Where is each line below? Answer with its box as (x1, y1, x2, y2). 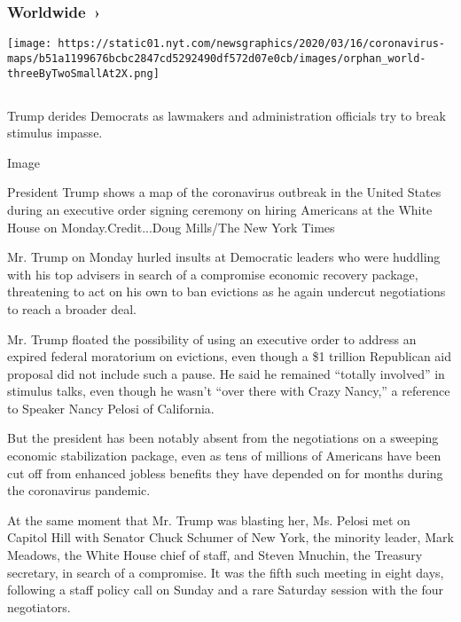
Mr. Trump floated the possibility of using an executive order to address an (7, 329, 417, 348)
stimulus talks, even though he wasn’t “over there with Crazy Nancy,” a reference (7, 382, 450, 400)
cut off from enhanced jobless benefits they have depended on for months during (7, 463, 443, 482)
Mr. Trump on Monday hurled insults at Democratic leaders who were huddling (7, 248, 441, 266)
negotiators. (7, 597, 71, 616)
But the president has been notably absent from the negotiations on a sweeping (7, 429, 439, 447)
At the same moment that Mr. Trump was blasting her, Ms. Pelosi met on (7, 510, 410, 529)
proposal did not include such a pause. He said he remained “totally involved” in (7, 364, 445, 382)
